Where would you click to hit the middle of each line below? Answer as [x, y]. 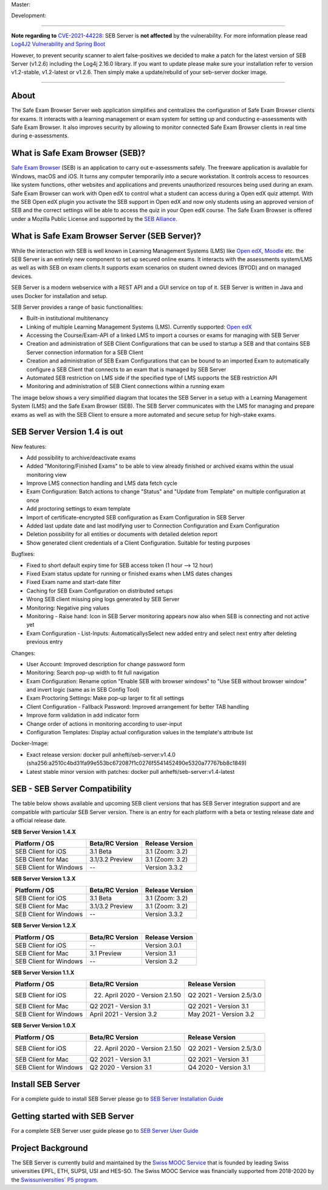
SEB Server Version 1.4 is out [67, 432]
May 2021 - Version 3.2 [221, 1014]
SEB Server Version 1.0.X [43, 1026]
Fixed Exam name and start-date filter [74, 582]
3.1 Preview [106, 953]
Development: [29, 16]
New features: [29, 447]
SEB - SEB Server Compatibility [71, 789]
